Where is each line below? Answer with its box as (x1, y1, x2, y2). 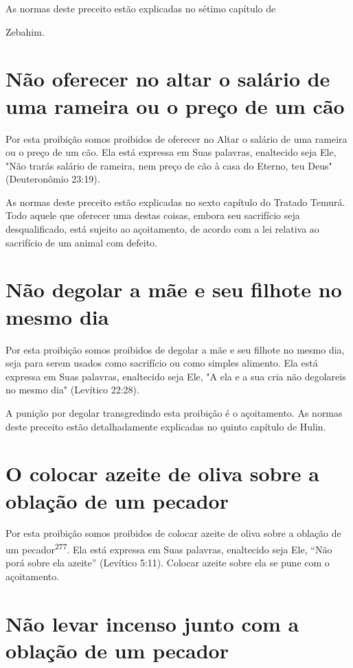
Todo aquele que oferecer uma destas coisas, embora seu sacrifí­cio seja (5, 208, 300, 222)
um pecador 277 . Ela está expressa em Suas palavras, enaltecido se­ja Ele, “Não (5, 540, 332, 556)
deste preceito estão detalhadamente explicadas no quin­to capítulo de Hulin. (5, 419, 326, 433)
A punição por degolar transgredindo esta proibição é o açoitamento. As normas (5, 405, 343, 419)
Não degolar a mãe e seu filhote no (5, 275, 342, 303)
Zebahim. (5, 24, 45, 38)
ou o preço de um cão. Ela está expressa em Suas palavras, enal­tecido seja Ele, (5, 145, 337, 159)
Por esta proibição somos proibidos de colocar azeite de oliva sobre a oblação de (5, 526, 341, 540)
